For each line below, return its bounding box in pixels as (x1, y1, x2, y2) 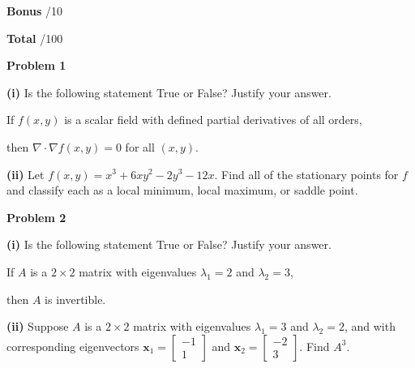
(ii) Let (6, 165, 45, 182)
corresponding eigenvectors (6, 337, 139, 354)
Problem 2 (6, 208, 66, 225)
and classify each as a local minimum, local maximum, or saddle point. (6, 182, 358, 199)
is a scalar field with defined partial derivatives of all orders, (64, 111, 362, 128)
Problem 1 (6, 57, 66, 74)
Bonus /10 (6, 2, 62, 19)
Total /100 (6, 29, 63, 46)
